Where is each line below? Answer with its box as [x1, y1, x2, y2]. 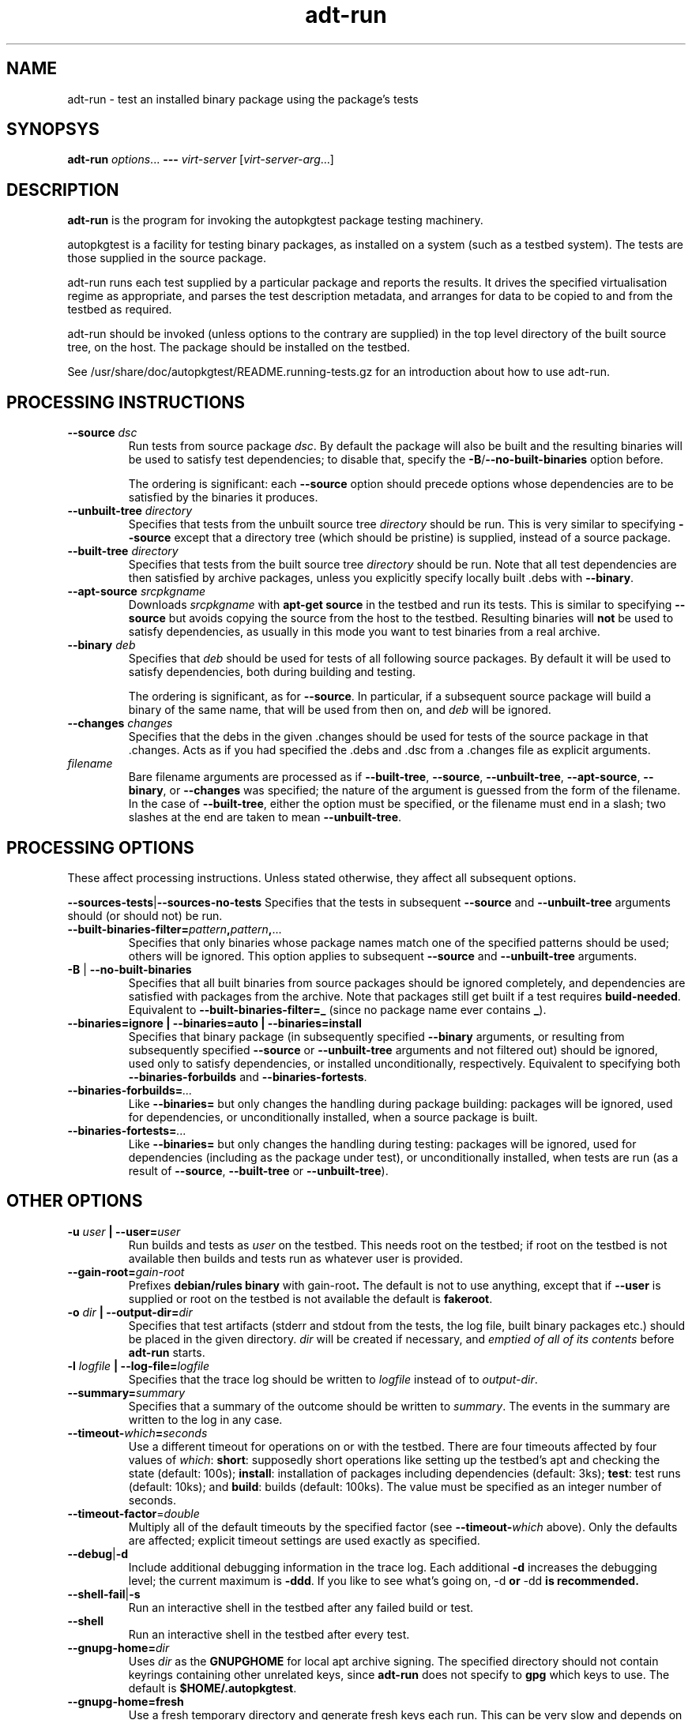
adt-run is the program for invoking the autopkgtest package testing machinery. [67, 213, 483, 227]
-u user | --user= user [67, 1224, 181, 1238]
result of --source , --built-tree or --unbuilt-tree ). [128, 1163, 389, 1177]
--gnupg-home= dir [67, 1640, 170, 1654]
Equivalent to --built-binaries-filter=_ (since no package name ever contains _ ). [128, 1002, 547, 1016]
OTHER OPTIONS [6, 1191, 143, 1211]
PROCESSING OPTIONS [6, 837, 194, 858]
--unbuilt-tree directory [67, 504, 193, 518]
